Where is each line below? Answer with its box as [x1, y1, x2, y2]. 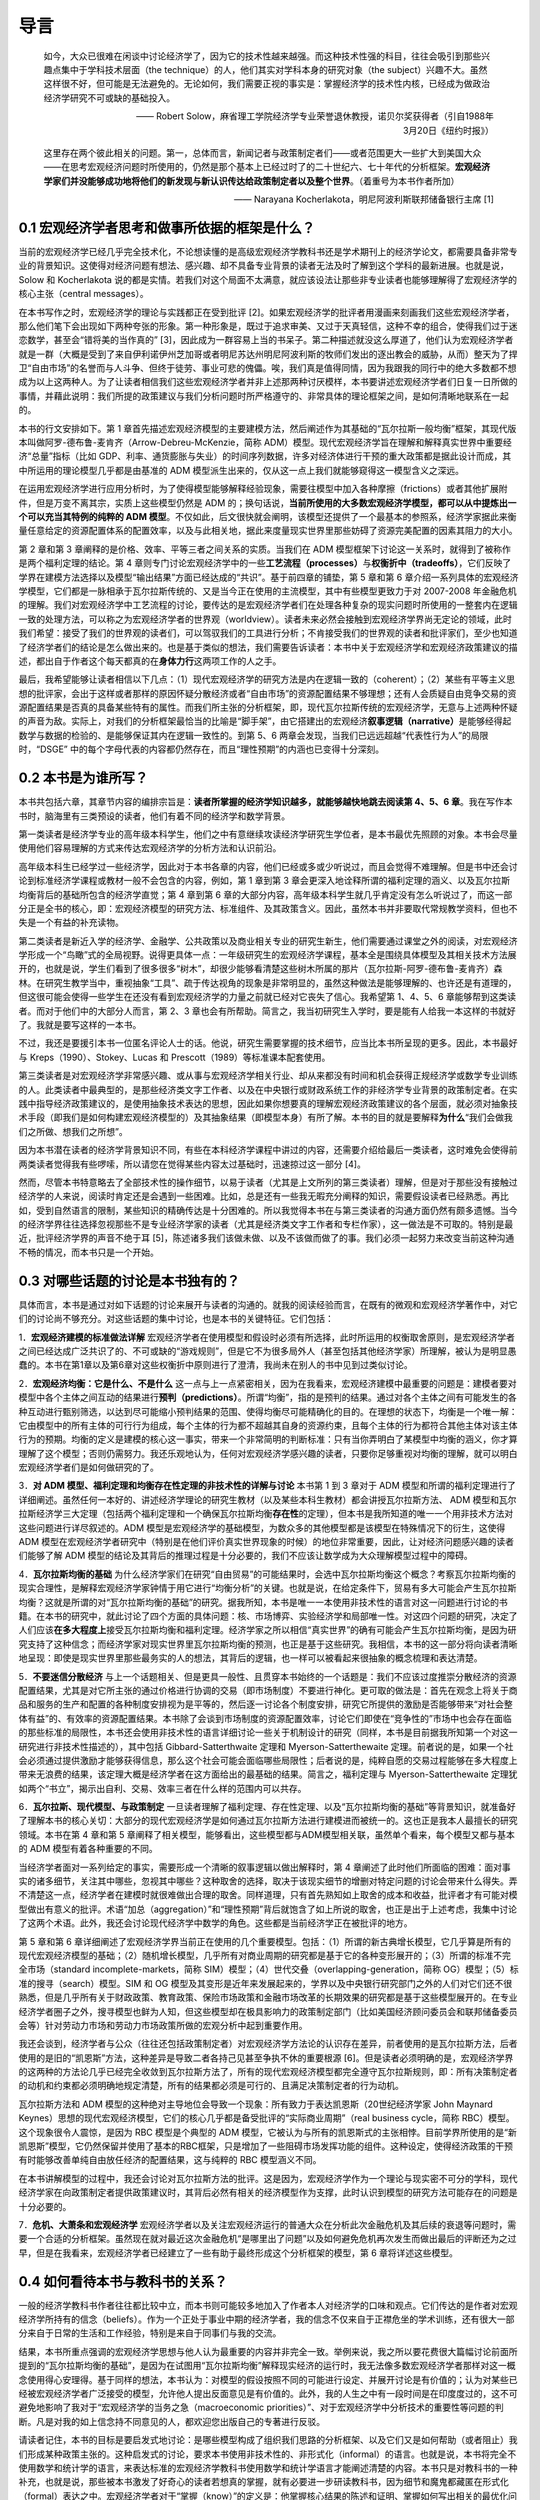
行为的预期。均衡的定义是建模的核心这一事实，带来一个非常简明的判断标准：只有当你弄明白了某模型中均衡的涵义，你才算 [18, 1433, 518, 1445]
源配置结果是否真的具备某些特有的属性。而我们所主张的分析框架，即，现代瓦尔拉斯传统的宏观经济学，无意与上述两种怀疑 [18, 701, 518, 714]
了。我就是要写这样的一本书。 [18, 1019, 142, 1031]
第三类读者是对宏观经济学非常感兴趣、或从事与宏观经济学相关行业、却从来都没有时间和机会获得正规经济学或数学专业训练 [18, 1070, 518, 1082]
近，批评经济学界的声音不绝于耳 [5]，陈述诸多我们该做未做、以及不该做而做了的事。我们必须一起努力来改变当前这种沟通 [18, 1232, 515, 1244]
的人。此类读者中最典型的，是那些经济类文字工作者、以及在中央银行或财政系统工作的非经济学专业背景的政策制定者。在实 [18, 1083, 518, 1095]
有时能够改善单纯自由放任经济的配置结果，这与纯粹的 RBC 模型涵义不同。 [18, 2154, 322, 2166]
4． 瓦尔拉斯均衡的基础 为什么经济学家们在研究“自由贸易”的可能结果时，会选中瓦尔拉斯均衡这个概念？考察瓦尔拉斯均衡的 [18, 1568, 517, 1580]
